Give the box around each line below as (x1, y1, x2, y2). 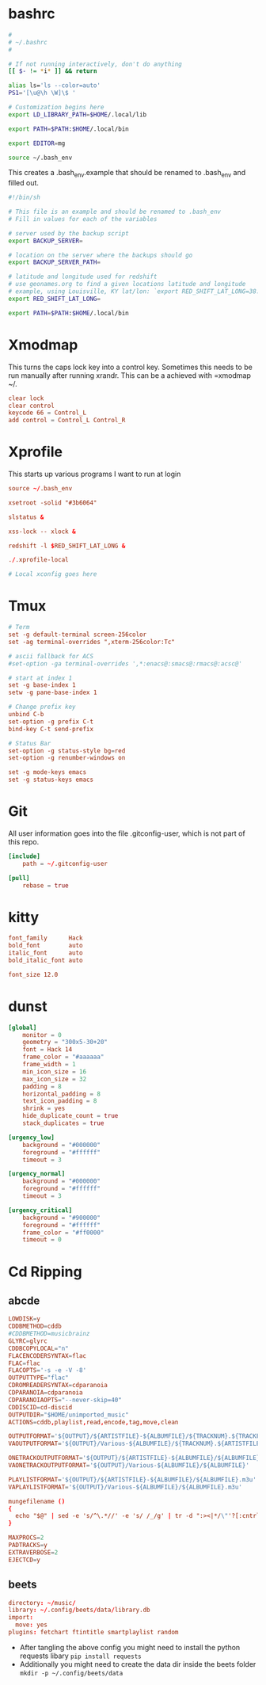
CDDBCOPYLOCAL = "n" (8, 1344, 69, 1352)
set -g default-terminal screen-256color (8, 631, 147, 639)
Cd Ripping (8, 1263, 82, 1280)
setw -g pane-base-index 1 (8, 688, 97, 697)
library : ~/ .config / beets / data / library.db (8, 1606, 150, 1614)
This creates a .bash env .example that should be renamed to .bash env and (8, 168, 246, 179)
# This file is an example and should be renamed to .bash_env (8, 208, 222, 216)
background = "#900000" (22, 1214, 101, 1222)
